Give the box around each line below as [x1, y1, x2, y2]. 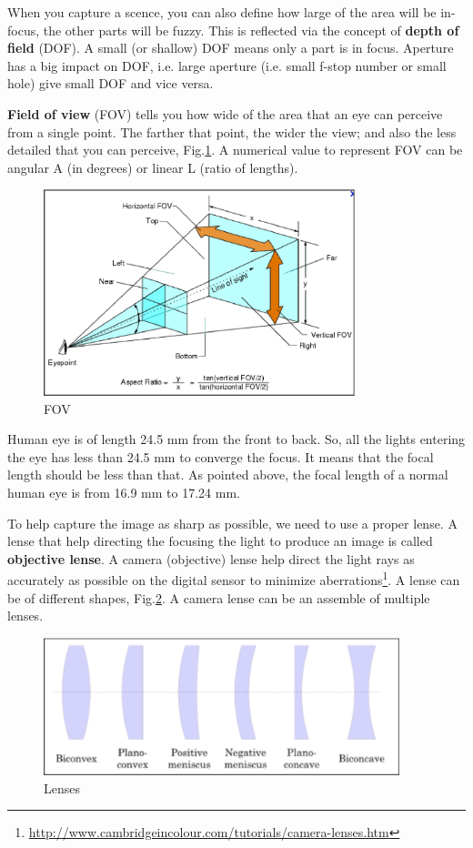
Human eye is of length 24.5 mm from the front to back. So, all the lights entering [7, 429, 466, 449]
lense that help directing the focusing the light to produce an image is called [7, 531, 433, 550]
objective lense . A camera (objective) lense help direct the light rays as [7, 549, 415, 568]
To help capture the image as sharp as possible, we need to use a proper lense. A [7, 513, 458, 532]
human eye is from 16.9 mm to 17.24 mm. [7, 483, 240, 502]
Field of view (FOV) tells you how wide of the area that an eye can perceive [7, 104, 443, 123]
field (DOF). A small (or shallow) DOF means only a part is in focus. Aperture [7, 38, 454, 57]
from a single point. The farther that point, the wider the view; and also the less [7, 122, 457, 141]
